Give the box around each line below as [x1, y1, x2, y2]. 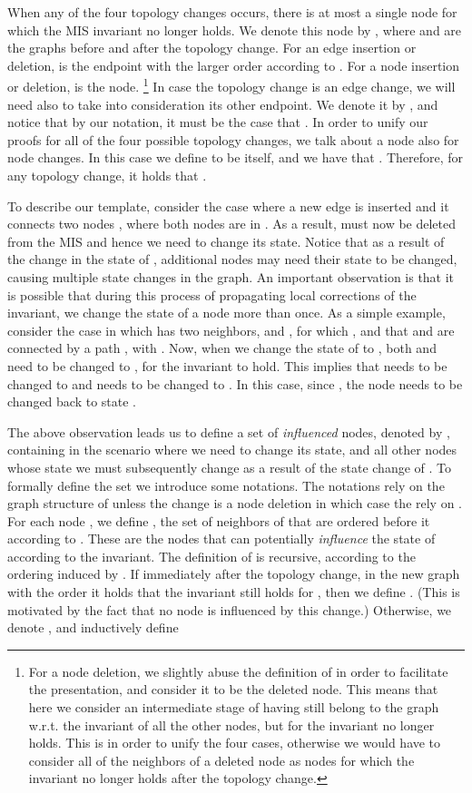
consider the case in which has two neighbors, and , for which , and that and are [7, 320, 455, 339]
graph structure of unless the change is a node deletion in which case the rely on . [7, 494, 463, 513]
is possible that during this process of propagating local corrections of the [7, 285, 417, 304]
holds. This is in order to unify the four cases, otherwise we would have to [28, 733, 441, 752]
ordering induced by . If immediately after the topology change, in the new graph [7, 564, 460, 583]
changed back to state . [7, 392, 137, 411]
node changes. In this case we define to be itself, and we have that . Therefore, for [7, 148, 464, 167]
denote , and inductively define [7, 618, 179, 637]
